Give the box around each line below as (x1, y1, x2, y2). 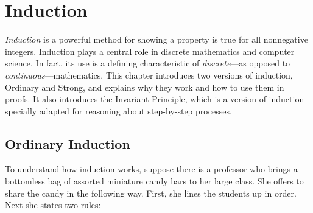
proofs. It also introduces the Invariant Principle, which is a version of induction (5, 93, 304, 105)
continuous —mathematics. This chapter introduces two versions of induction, (5, 68, 293, 81)
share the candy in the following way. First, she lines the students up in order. (5, 186, 297, 199)
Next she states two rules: (5, 198, 101, 211)
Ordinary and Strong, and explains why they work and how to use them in (5, 80, 284, 93)
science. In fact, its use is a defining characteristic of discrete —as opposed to (5, 57, 290, 69)
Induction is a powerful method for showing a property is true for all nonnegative (5, 33, 308, 46)
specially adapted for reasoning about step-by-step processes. (5, 104, 232, 117)
